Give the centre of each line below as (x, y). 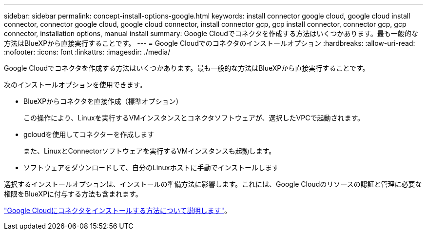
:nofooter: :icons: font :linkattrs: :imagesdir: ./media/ (87, 52)
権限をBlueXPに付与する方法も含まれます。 (73, 194)
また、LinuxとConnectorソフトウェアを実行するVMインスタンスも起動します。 (150, 151)
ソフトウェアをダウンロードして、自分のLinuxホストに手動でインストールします (151, 167)
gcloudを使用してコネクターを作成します (89, 134)
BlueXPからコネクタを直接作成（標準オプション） (103, 101)
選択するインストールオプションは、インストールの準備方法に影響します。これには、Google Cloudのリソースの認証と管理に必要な (213, 184)
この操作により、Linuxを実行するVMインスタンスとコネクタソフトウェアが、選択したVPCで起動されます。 (194, 118)
